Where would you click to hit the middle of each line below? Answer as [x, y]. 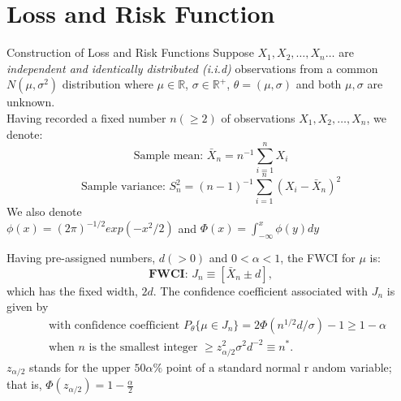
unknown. [31, 102]
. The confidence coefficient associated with [260, 290]
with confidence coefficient [114, 326]
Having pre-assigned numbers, [81, 258]
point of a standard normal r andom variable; [279, 367]
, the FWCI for [318, 258]
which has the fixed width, [72, 290]
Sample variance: [123, 187]
